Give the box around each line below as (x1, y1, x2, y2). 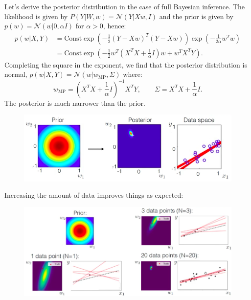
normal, (4, 69, 27, 79)
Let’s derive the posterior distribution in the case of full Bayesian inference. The (4, 1, 245, 11)
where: (123, 69, 142, 79)
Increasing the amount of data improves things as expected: (4, 190, 183, 200)
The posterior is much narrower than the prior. (4, 97, 145, 108)
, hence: (103, 21, 126, 31)
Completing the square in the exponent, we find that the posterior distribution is (4, 59, 247, 69)
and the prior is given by (159, 11, 233, 21)
